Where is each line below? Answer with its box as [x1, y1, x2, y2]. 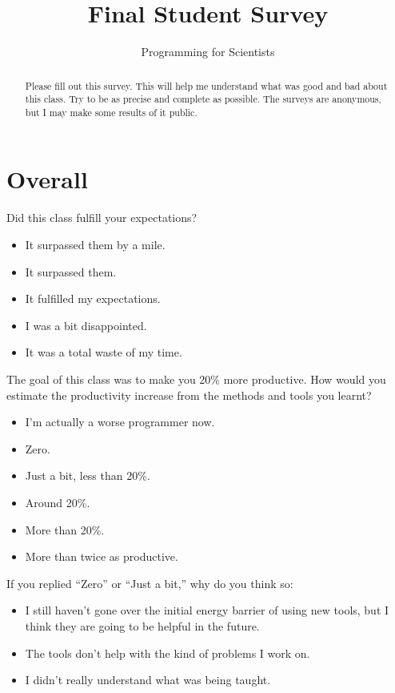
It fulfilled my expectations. [25, 290, 161, 307]
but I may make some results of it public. [25, 105, 197, 119]
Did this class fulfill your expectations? [6, 209, 197, 226]
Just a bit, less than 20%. [25, 467, 150, 484]
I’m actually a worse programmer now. [25, 413, 215, 430]
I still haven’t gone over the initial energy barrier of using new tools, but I [25, 602, 389, 618]
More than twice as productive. [25, 548, 178, 565]
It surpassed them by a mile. [25, 236, 166, 253]
